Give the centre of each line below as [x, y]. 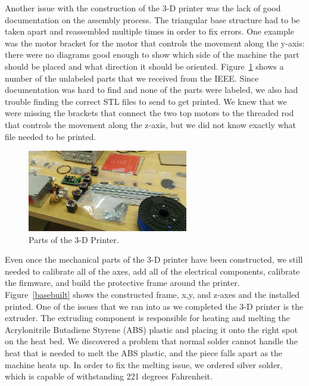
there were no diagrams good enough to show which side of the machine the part [152, 55]
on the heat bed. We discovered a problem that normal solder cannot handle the [151, 341]
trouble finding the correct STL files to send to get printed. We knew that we [146, 101]
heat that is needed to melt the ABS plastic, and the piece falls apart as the [144, 353]
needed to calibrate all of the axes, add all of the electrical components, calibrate [152, 271]
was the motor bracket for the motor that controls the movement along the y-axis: [155, 43]
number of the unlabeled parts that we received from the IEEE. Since [132, 78]
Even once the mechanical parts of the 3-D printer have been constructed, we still [154, 259]
